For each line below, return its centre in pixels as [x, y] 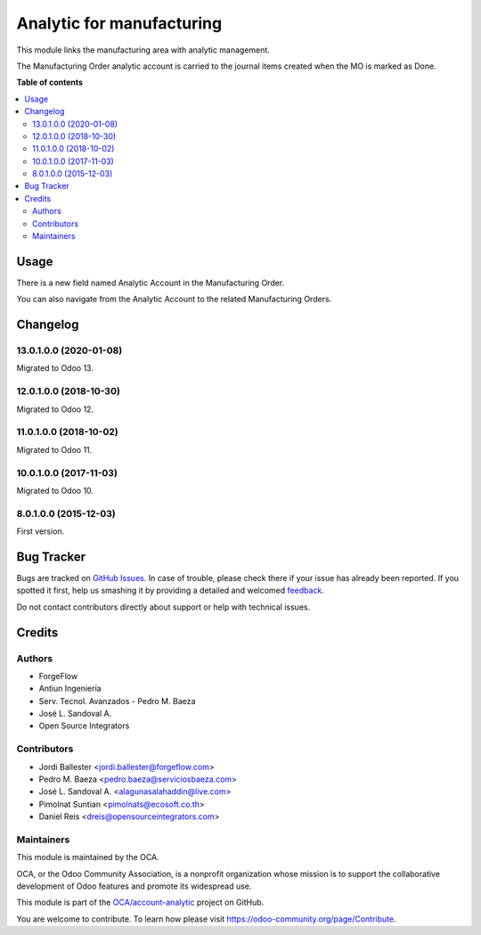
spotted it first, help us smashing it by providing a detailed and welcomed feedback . [171, 591]
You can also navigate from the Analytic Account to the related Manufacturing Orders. [174, 299]
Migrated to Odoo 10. [55, 490]
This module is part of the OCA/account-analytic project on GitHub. [140, 902]
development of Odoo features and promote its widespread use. [134, 886]
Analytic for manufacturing [119, 23]
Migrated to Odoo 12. [55, 409]
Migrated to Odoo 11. [54, 449]
